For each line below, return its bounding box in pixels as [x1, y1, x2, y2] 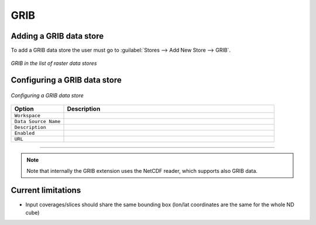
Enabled [14, 130, 35, 137]
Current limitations [11, 185, 81, 196]
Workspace [14, 112, 41, 119]
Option [14, 105, 35, 113]
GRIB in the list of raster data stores [11, 60, 97, 67]
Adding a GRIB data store [11, 31, 104, 41]
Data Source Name [14, 118, 61, 125]
